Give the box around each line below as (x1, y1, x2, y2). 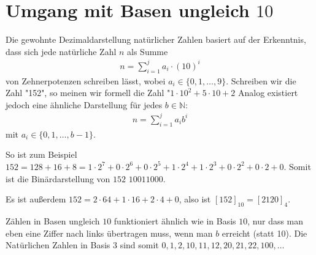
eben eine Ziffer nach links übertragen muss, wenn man (6, 226, 213, 239)
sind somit (120, 238, 159, 251)
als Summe (127, 45, 168, 57)
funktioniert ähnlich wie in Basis (114, 214, 236, 227)
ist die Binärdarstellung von (6, 172, 110, 185)
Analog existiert (237, 86, 298, 99)
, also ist (179, 193, 211, 205)
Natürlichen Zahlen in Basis (6, 238, 110, 251)
